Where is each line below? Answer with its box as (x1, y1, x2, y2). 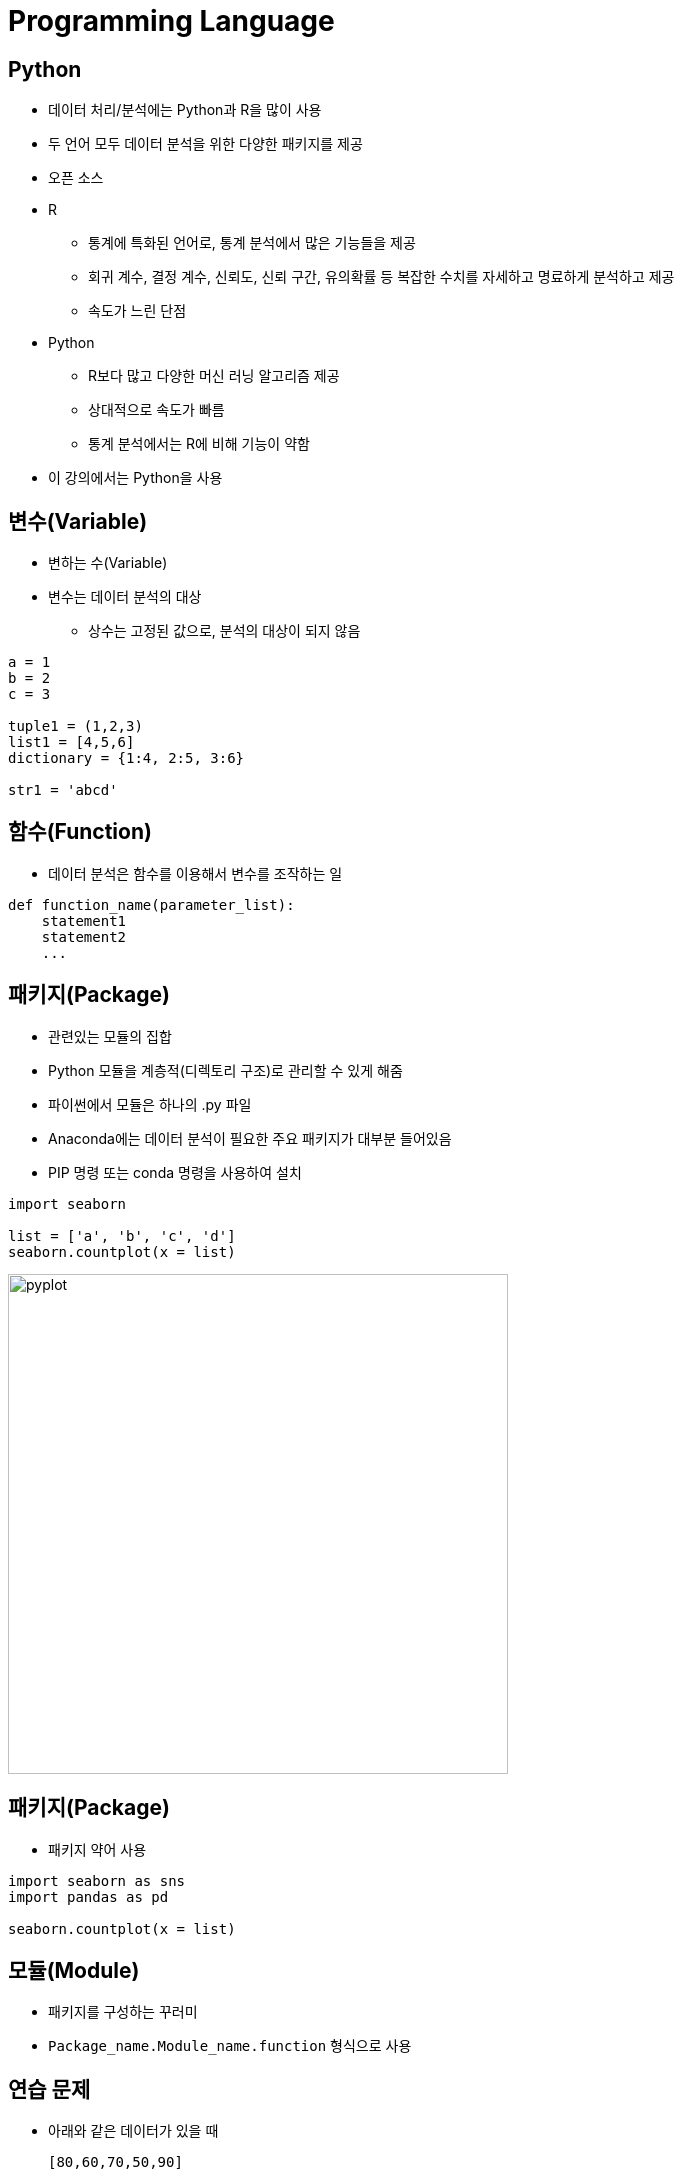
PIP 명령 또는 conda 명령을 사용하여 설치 (48, 1163, 302, 1181)
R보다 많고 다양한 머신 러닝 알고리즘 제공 (88, 367, 340, 385)
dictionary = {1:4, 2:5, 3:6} (8, 750, 245, 767)
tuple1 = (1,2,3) (8, 718, 143, 735)
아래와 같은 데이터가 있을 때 (48, 2122, 219, 2140)
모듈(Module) (8, 1957, 140, 1983)
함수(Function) (8, 819, 152, 845)
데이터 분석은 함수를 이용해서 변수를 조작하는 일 (48, 864, 343, 882)
